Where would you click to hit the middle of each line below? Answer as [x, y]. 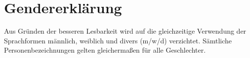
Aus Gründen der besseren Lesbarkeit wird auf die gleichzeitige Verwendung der [125, 31]
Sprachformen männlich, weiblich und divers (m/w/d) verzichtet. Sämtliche [118, 40]
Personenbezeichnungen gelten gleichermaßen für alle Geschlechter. [105, 50]
